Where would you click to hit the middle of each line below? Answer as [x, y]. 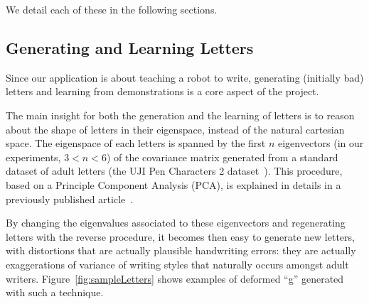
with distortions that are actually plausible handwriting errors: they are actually [181, 250]
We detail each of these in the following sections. [112, 9]
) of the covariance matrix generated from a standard [222, 157]
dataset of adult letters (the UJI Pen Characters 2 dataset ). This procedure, [174, 171]
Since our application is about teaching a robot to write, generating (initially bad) [185, 77]
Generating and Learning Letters [130, 47]
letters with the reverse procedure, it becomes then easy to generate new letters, [180, 236]
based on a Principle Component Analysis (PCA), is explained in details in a [173, 184]
